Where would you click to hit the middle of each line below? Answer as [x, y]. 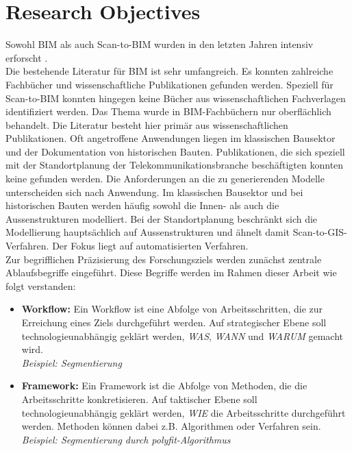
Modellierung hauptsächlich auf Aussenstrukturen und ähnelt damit [148, 232]
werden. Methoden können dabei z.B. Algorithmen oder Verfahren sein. [171, 426]
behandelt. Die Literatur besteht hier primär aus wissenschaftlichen [147, 124]
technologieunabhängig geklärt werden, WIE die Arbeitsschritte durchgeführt [184, 412]
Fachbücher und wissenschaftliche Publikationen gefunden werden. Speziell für [169, 84]
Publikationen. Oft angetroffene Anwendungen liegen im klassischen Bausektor [171, 138]
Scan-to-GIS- [320, 232]
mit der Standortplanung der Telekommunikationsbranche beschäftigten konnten [175, 165]
